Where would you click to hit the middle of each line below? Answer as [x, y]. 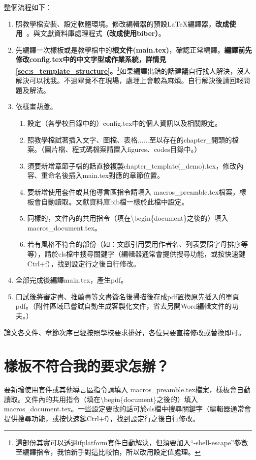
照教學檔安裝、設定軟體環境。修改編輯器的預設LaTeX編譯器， [115, 23]
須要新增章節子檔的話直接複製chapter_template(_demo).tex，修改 [132, 165]
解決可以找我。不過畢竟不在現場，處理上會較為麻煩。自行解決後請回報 [129, 80]
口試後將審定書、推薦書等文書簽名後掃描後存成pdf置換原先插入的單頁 [128, 296]
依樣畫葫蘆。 [36, 106]
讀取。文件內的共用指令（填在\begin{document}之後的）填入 [101, 399]
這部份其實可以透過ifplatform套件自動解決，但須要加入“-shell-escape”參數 [132, 442]
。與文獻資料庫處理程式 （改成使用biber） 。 [96, 33]
